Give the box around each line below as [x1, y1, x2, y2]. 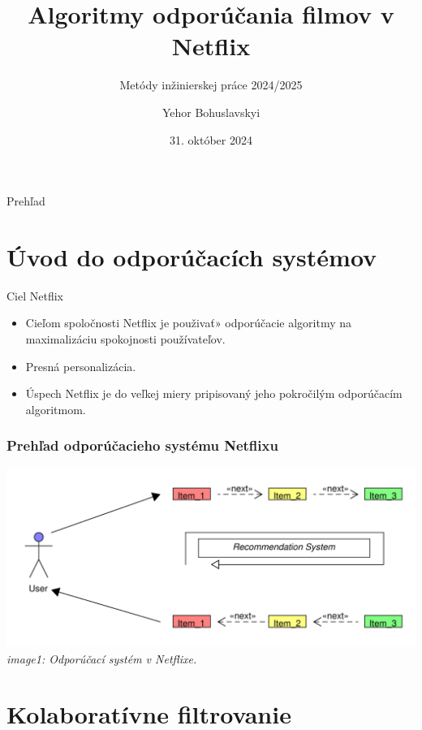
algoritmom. [25, 400, 86, 417]
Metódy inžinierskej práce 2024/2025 [119, 76, 303, 93]
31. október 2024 [170, 131, 252, 148]
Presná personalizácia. [25, 357, 136, 374]
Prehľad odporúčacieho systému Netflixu [6, 435, 278, 456]
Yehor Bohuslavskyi [161, 103, 261, 120]
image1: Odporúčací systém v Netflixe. [6, 650, 197, 667]
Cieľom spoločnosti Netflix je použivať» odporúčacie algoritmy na [25, 314, 351, 331]
